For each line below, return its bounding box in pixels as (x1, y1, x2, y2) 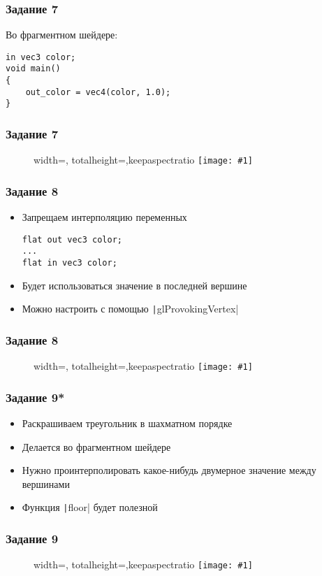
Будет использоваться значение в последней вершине (22, 278, 247, 292)
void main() (6, 64, 61, 74)
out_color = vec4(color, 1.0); (25, 87, 171, 97)
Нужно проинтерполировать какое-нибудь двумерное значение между (22, 463, 316, 477)
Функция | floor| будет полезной (22, 500, 158, 514)
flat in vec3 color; (22, 258, 117, 268)
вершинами (22, 476, 70, 491)
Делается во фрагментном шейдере (22, 439, 171, 454)
